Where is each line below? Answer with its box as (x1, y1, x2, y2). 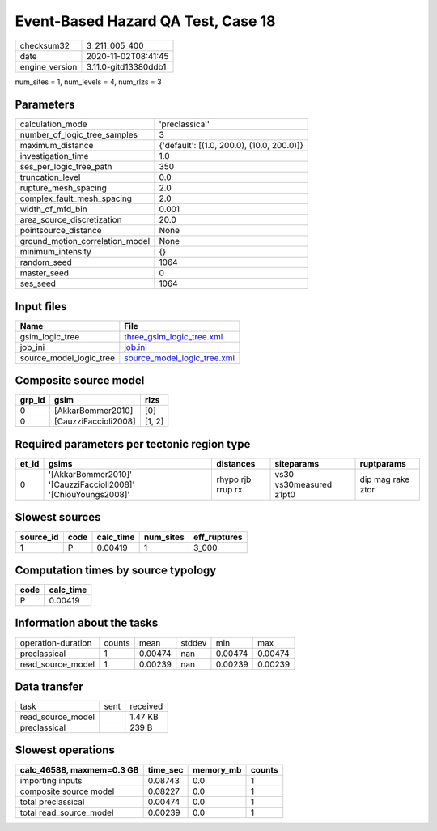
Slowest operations (15, 744, 115, 757)
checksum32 (19, 40, 70, 51)
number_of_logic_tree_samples (19, 130, 138, 141)
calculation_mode (19, 118, 88, 130)
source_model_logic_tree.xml (124, 352, 235, 364)
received (129, 701, 163, 712)
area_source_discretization (19, 215, 122, 226)
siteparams (274, 458, 320, 469)
